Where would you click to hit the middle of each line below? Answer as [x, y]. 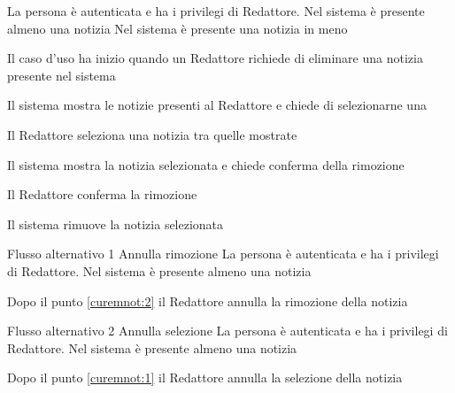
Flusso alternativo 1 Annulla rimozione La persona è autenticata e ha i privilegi [223, 254]
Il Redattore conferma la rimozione [102, 194]
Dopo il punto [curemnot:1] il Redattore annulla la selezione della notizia [205, 378]
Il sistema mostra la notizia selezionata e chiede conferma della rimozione [206, 164]
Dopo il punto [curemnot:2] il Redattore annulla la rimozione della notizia [208, 301]
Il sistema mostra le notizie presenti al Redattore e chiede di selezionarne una [217, 105]
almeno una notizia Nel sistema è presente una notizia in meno [177, 28]
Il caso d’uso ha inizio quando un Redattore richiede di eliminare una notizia [215, 58]
